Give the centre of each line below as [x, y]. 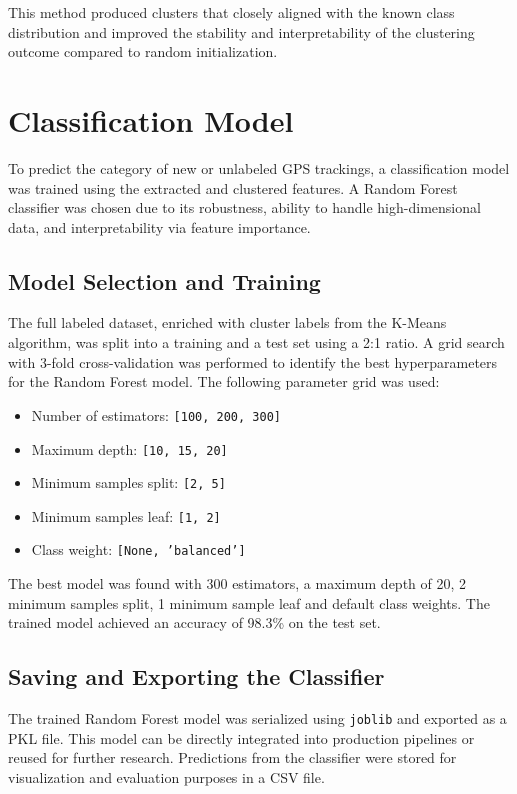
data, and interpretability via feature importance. [159, 226]
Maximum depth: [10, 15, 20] [129, 448]
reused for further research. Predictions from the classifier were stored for [232, 757]
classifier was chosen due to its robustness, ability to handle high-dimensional [244, 207]
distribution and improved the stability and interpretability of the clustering [241, 31]
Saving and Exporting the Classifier [196, 676]
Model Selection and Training [164, 280]
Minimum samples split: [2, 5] [128, 482]
